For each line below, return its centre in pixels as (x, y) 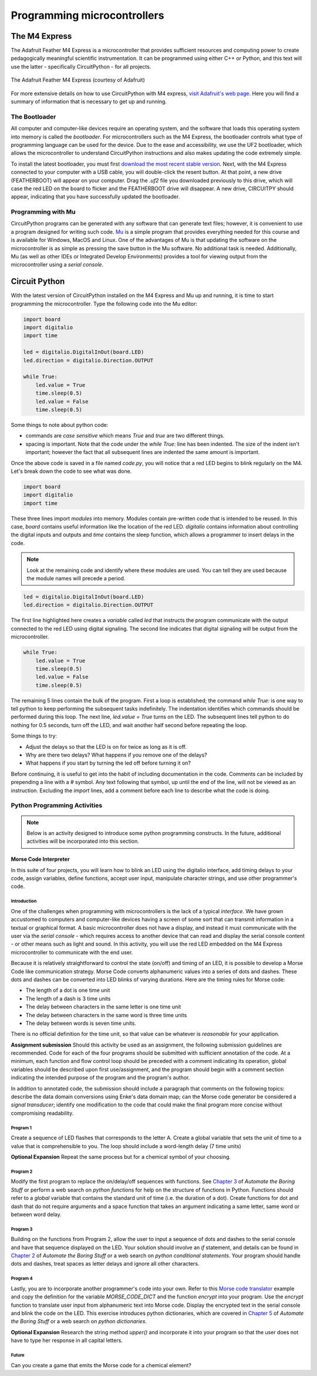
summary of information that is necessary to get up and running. (89, 102)
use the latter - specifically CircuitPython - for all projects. (81, 66)
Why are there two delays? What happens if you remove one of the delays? (117, 755)
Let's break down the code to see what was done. (71, 471)
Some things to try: (34, 736)
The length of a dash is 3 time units (68, 998)
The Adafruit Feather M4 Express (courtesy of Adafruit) (78, 80)
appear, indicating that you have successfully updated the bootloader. (95, 197)
